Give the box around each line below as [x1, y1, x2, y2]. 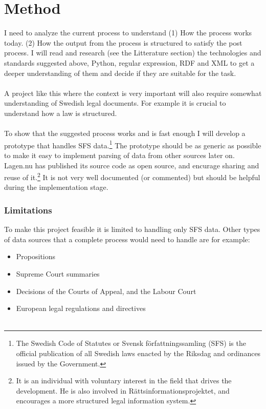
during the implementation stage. [4, 182, 108, 192]
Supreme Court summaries [16, 268, 100, 279]
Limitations [4, 203, 52, 216]
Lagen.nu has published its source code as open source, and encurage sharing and [4, 160, 259, 170]
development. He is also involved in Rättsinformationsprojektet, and [16, 385, 230, 396]
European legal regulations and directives [16, 303, 146, 314]
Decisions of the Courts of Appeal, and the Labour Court [16, 285, 196, 296]
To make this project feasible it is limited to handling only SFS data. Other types [4, 224, 260, 235]
